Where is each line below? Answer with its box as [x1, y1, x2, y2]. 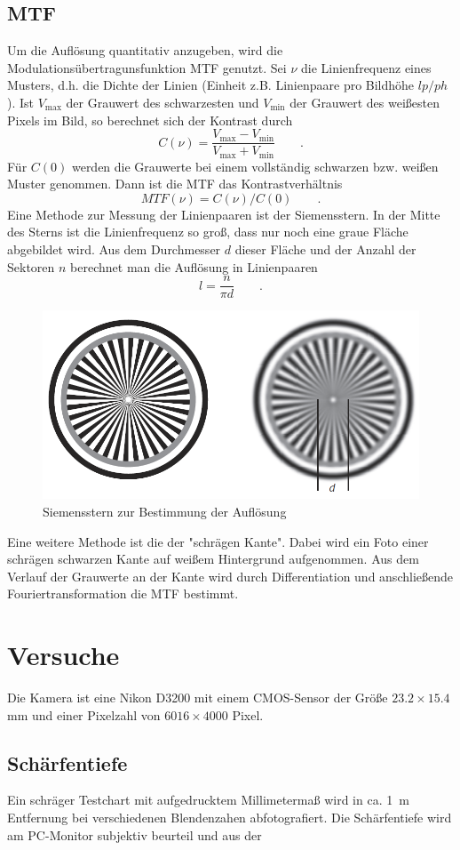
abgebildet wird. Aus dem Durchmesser [7, 240, 221, 259]
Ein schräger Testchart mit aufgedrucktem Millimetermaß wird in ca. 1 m [7, 790, 409, 809]
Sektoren [7, 257, 55, 276]
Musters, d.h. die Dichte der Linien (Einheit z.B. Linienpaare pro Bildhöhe [7, 76, 415, 94]
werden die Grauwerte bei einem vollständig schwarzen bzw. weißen [71, 156, 439, 175]
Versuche [7, 637, 120, 673]
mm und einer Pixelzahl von [7, 705, 161, 724]
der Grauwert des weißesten [289, 92, 440, 111]
